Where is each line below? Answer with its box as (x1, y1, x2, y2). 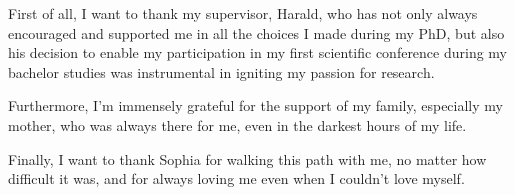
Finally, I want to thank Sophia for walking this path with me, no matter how (8, 148, 487, 169)
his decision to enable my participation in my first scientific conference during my (8, 42, 508, 63)
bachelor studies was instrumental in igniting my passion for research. (8, 61, 435, 82)
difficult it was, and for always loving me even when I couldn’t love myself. (8, 168, 465, 189)
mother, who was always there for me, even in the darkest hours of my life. (8, 114, 467, 135)
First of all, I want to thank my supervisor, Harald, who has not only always (8, 3, 478, 23)
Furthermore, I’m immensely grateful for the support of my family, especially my (8, 95, 503, 116)
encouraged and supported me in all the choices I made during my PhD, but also (8, 22, 505, 43)
